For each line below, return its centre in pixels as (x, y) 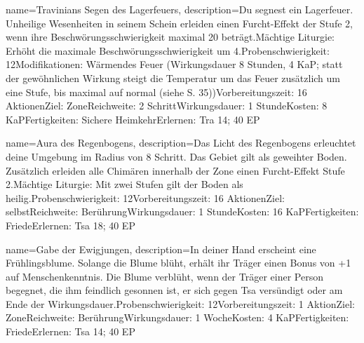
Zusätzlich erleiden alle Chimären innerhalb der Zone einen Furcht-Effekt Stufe (175, 170)
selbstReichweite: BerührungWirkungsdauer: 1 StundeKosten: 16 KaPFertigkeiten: (182, 211)
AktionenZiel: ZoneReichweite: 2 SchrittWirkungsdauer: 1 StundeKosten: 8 (167, 106)
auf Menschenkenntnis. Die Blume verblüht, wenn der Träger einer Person (164, 276)
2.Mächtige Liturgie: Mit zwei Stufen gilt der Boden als (124, 184)
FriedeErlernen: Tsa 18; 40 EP (70, 225)
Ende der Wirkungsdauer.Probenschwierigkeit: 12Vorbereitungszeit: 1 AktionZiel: (180, 303)
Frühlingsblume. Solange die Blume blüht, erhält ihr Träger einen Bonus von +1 (178, 263)
